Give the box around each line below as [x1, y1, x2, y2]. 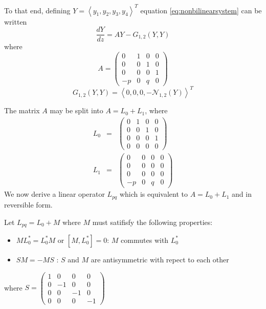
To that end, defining [4, 5, 71, 15]
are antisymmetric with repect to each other [91, 254, 229, 264]
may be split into [50, 105, 103, 116]
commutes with [121, 234, 169, 245]
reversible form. [4, 199, 53, 210]
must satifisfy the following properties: [92, 216, 213, 227]
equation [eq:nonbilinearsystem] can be [140, 5, 262, 15]
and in [232, 189, 252, 199]
